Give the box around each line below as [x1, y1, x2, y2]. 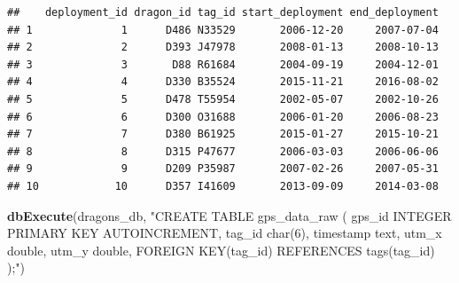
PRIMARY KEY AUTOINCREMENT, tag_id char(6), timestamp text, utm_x [7, 224, 442, 242]
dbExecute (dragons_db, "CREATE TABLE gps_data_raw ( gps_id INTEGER [7, 206, 452, 224]
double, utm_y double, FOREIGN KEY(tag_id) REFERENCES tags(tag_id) [7, 240, 435, 259]
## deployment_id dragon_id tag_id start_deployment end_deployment [7, 6, 439, 19]
